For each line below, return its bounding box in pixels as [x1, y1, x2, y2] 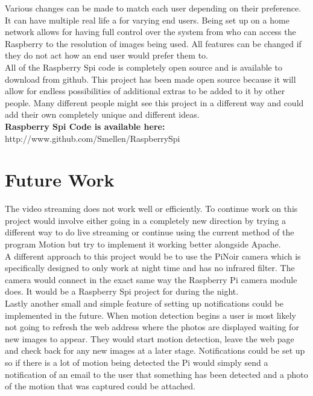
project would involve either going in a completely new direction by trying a [5, 214, 286, 226]
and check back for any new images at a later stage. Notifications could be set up [5, 344, 305, 357]
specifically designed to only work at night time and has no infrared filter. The [5, 261, 295, 274]
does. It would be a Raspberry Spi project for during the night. [5, 285, 239, 298]
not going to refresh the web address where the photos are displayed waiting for [5, 321, 299, 333]
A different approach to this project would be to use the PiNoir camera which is [5, 249, 301, 262]
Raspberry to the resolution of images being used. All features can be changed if [5, 37, 302, 49]
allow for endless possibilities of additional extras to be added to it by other [5, 85, 285, 97]
